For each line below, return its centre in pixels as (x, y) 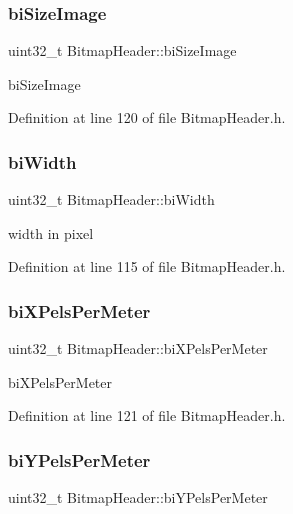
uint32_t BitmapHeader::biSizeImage (122, 50)
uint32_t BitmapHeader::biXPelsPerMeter (138, 348)
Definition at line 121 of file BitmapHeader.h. (147, 415)
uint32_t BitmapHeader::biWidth (111, 199)
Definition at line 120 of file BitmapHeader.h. (147, 117)
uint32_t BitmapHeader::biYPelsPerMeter (138, 497)
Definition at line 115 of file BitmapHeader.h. (147, 266)
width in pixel (51, 232)
